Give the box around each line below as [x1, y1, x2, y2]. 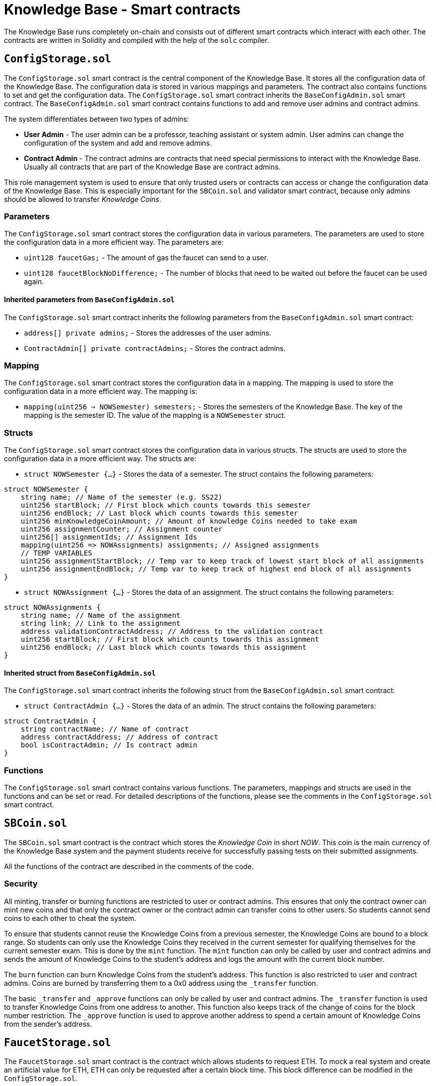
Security [4, 879, 38, 889]
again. [24, 277, 44, 286]
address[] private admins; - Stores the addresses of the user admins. [24, 328, 272, 337]
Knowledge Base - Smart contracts [4, 1, 241, 18]
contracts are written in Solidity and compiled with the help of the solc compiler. [4, 35, 270, 44]
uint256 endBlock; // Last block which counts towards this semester [20, 509, 298, 518]
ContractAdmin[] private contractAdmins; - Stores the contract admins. [24, 344, 286, 353]
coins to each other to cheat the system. [4, 913, 137, 922]
